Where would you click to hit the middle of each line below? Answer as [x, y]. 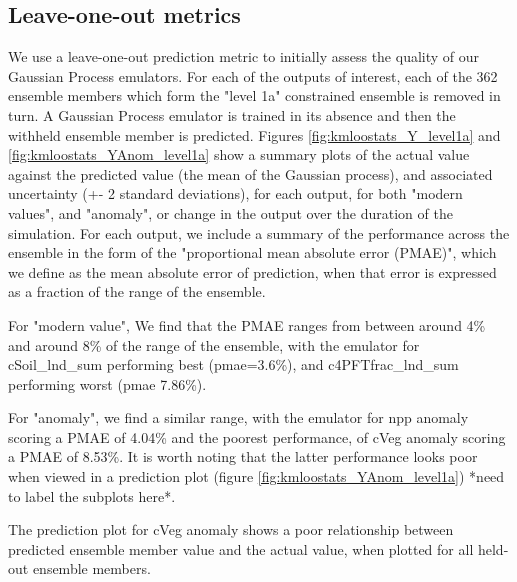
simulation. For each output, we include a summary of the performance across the [259, 232]
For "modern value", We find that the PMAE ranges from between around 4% [247, 324]
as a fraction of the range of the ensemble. [137, 291]
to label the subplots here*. [92, 495]
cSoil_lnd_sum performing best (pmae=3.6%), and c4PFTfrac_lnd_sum [233, 364]
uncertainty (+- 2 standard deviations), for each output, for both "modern [235, 193]
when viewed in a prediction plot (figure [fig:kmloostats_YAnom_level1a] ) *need [256, 476]
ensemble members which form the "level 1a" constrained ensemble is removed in [254, 95]
